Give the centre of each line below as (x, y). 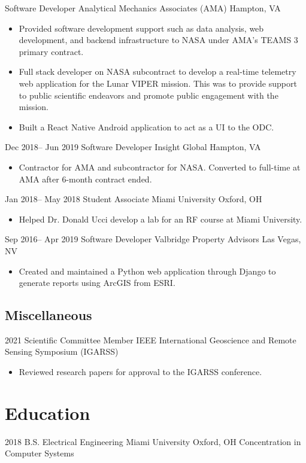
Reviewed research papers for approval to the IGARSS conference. (140, 372)
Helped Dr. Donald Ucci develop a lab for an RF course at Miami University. (160, 219)
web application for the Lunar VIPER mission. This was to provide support (158, 83)
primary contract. (51, 51)
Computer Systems (40, 453)
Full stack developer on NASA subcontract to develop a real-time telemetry (157, 71)
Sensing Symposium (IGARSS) (62, 351)
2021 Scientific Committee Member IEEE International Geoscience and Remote (151, 339)
